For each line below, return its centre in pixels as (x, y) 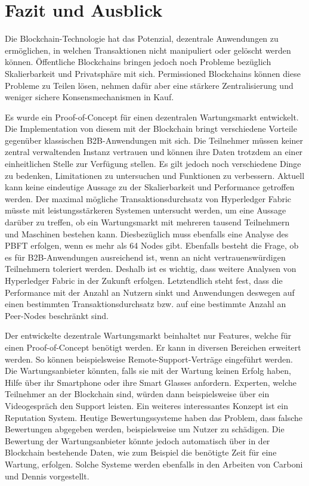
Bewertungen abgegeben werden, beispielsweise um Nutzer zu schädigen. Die (145, 429)
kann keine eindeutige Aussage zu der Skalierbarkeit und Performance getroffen (150, 187)
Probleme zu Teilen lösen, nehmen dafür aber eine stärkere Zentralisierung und (149, 85)
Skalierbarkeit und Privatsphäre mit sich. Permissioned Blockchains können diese (153, 73)
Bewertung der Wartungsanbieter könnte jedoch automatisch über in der (137, 440)
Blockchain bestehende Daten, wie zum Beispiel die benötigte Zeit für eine (141, 452)
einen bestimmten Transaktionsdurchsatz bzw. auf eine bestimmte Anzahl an (146, 304)
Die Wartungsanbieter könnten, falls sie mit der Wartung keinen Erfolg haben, (148, 371)
